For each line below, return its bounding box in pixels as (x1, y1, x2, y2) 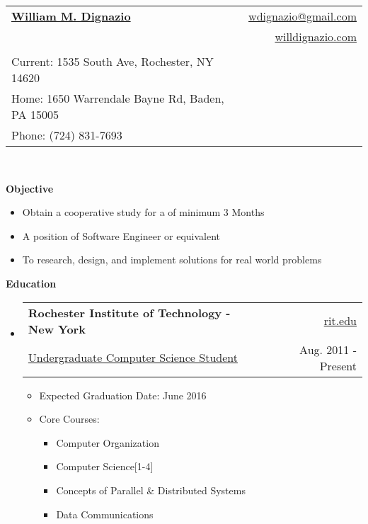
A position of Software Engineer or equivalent (22, 228, 221, 243)
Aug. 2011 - (299, 341, 357, 358)
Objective (6, 181, 54, 195)
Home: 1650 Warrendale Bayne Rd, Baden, (11, 90, 224, 106)
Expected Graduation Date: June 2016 (39, 387, 207, 402)
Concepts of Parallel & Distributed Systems (56, 482, 246, 497)
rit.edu (323, 312, 357, 329)
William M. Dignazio (11, 8, 131, 24)
